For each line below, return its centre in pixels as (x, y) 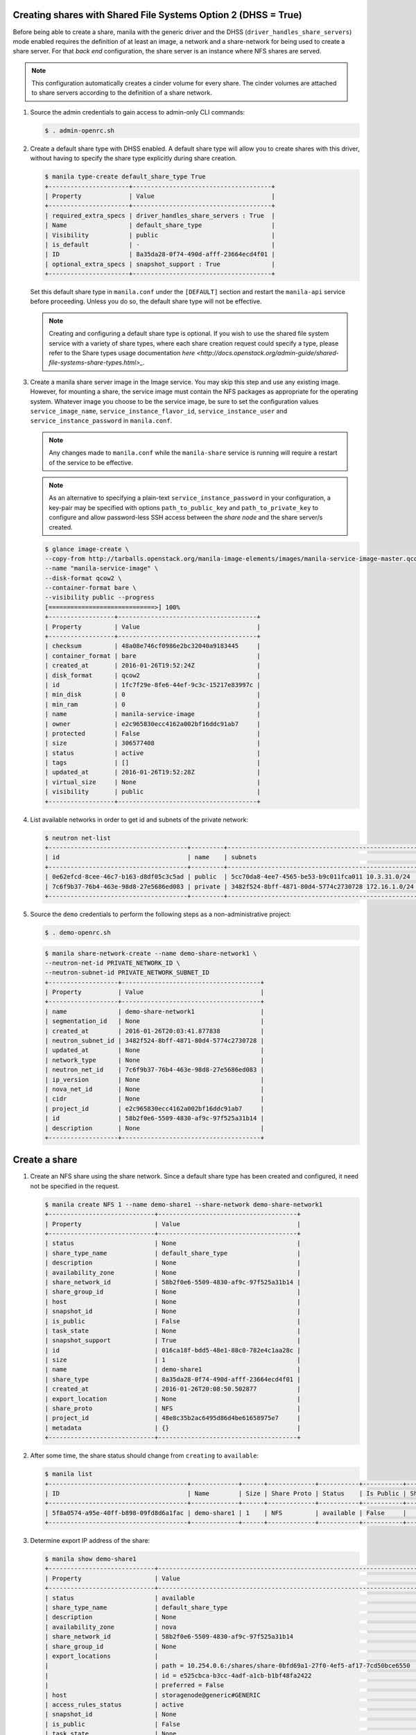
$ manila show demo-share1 (90, 1559)
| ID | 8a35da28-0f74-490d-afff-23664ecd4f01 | (160, 254)
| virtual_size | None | (153, 782)
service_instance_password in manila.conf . (101, 421)
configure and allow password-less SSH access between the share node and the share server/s (186, 518)
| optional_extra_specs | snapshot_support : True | (160, 264)
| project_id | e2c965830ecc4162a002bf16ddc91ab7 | (155, 1108)
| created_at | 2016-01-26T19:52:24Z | (153, 666)
